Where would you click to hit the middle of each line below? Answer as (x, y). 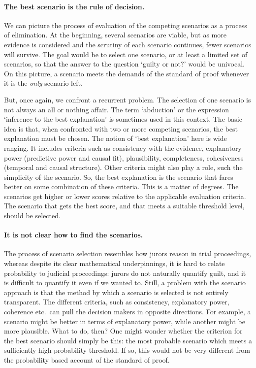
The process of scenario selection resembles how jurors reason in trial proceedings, (128, 253)
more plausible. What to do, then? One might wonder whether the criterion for (123, 331)
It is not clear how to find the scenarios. (74, 235)
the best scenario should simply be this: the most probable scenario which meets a (128, 340)
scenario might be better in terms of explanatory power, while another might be (125, 321)
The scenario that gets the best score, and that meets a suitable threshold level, (124, 206)
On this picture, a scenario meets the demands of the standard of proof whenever (127, 73)
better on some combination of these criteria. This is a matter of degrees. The (121, 186)
